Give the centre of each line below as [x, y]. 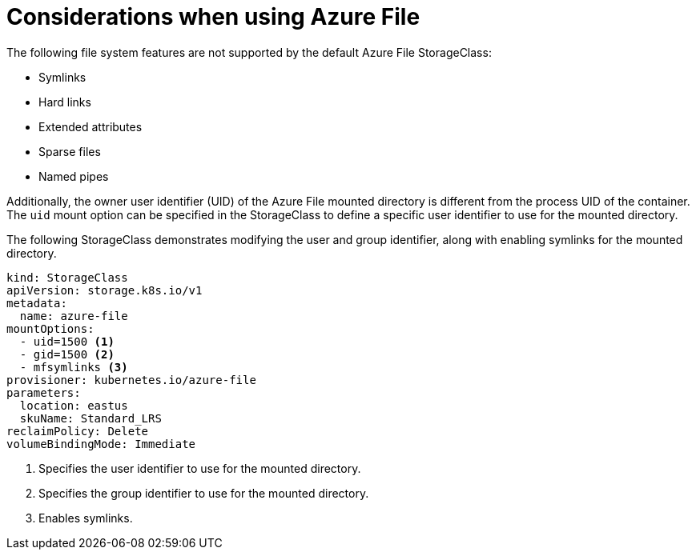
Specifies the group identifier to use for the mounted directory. [204, 493]
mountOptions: [50, 328]
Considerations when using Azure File [213, 17]
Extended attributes [91, 126]
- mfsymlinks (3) [74, 367]
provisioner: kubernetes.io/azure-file [131, 380]
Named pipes [74, 176]
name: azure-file [74, 316]
